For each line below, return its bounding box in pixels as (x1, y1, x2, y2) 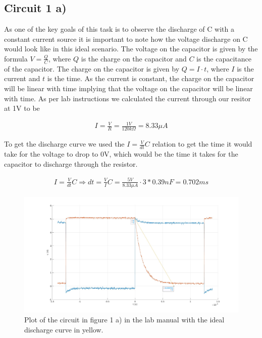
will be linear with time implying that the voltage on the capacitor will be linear (4, 83, 253, 93)
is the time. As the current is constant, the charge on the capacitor (47, 73, 254, 84)
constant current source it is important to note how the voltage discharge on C (4, 33, 248, 44)
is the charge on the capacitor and (81, 53, 187, 63)
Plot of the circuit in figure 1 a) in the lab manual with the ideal (24, 314, 225, 324)
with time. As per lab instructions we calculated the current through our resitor (4, 93, 251, 103)
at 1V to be (4, 103, 40, 113)
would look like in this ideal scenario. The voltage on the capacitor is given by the (4, 43, 258, 54)
